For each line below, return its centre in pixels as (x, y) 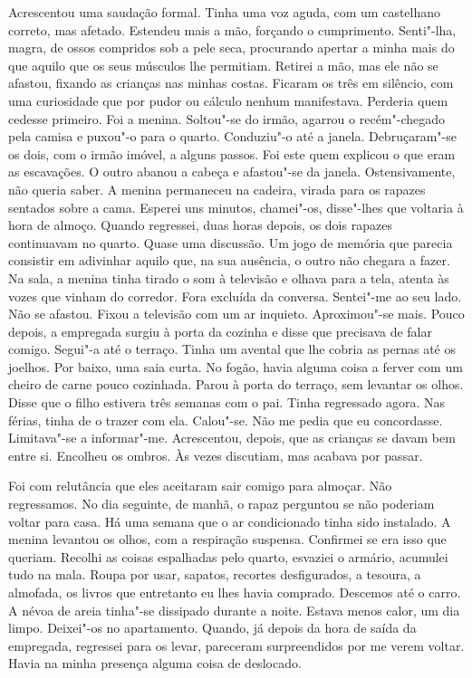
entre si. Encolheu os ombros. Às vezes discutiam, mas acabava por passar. (216, 455)
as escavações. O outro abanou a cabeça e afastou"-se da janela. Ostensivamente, (232, 172)
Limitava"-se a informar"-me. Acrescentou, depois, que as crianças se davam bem (232, 438)
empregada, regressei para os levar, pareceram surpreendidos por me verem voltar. (236, 645)
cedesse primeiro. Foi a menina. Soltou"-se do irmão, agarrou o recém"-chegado (227, 118)
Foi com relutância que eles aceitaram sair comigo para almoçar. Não (200, 486)
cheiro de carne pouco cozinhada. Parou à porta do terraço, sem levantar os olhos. (236, 384)
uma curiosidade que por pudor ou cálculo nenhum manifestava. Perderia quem (228, 100)
